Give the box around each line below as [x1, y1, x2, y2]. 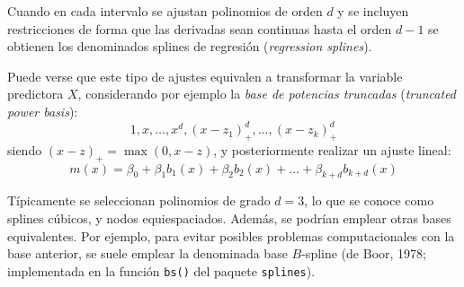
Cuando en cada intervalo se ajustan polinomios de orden [7, 2, 323, 20]
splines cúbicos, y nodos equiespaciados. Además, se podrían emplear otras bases [7, 209, 451, 228]
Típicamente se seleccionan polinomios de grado [7, 191, 271, 210]
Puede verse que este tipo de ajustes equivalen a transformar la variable [7, 66, 403, 85]
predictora [7, 84, 64, 103]
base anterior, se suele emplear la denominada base [7, 244, 288, 263]
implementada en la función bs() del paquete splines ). [7, 261, 316, 280]
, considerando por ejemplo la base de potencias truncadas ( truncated [77, 84, 457, 103]
